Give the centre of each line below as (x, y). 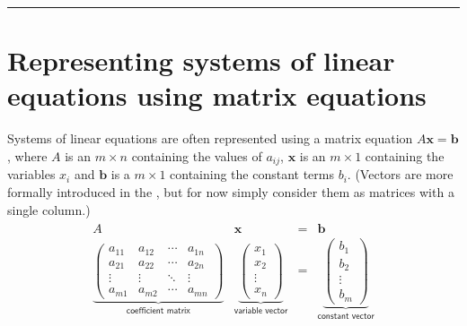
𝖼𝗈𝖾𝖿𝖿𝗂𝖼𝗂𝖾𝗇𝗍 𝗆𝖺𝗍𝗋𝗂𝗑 (158, 310)
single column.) (49, 209)
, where (27, 155)
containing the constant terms (252, 174)
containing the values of (197, 155)
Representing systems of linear (201, 60)
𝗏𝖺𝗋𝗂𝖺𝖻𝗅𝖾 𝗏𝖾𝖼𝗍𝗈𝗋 (261, 310)
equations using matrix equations (217, 95)
